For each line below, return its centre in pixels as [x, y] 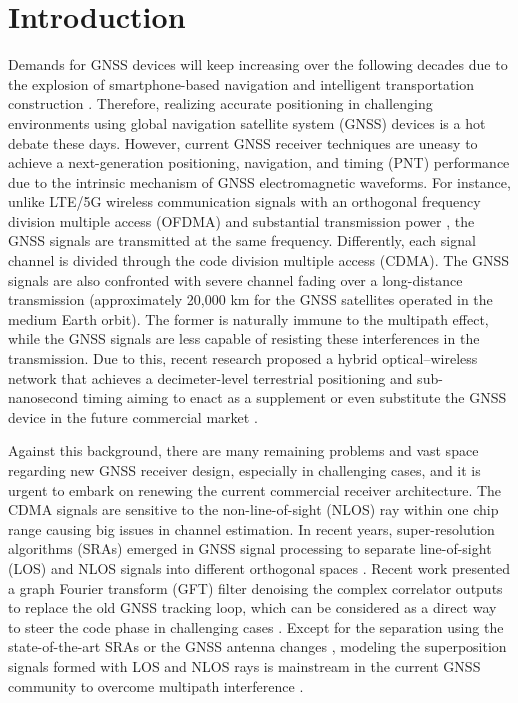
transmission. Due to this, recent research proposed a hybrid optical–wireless [243, 358]
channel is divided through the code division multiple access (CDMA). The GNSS [259, 260]
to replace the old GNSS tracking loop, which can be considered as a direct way [252, 607]
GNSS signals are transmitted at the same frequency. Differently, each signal [242, 240]
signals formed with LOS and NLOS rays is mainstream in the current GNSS [244, 665]
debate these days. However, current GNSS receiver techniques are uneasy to [243, 142]
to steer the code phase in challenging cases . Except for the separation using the [256, 626]
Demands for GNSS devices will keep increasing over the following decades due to [258, 64]
